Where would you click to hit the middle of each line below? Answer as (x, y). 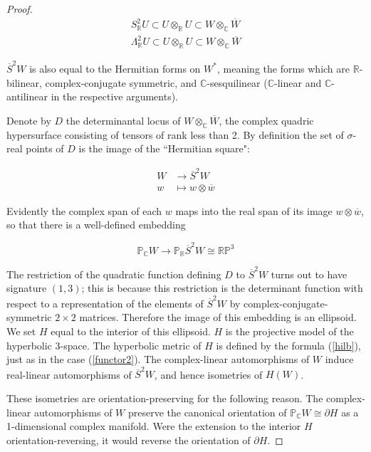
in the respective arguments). (114, 96)
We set (21, 331)
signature (27, 288)
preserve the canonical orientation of (207, 412)
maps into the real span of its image (254, 210)
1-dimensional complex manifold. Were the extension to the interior (154, 426)
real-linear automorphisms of (69, 374)
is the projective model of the (289, 331)
